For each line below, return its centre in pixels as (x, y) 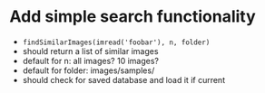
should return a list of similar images (90, 51)
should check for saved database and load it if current (123, 79)
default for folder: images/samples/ (88, 70)
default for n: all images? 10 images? (90, 60)
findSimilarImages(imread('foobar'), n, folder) (116, 42)
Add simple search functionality (132, 17)
